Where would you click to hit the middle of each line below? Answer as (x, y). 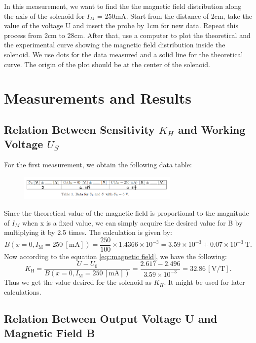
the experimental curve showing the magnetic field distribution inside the (115, 45)
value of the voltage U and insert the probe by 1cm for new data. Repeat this (121, 25)
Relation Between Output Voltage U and (111, 318)
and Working (212, 129)
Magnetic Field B (50, 333)
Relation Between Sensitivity (79, 129)
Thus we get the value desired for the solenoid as (78, 282)
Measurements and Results (98, 98)
